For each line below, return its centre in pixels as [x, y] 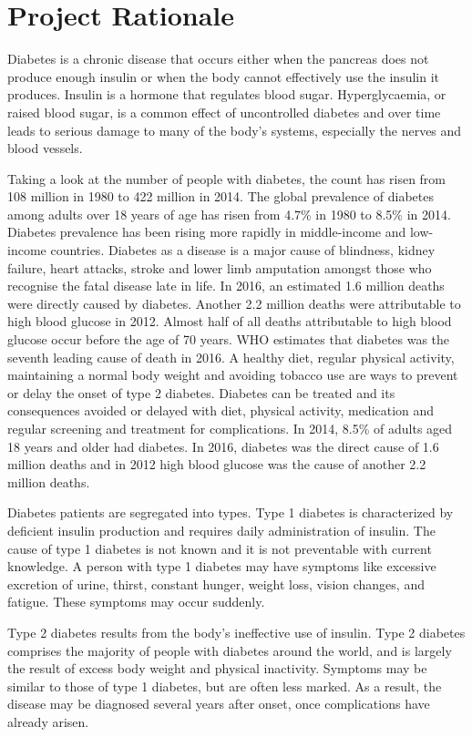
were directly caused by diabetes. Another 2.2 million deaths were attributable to [234, 303]
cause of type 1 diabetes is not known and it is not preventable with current [220, 548]
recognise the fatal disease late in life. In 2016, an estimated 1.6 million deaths [226, 286]
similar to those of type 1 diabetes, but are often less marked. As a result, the [225, 686]
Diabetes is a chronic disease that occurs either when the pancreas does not [218, 59]
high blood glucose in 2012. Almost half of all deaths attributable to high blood [230, 321]
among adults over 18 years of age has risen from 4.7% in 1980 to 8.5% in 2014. [229, 214]
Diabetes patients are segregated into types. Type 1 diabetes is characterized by [231, 512]
